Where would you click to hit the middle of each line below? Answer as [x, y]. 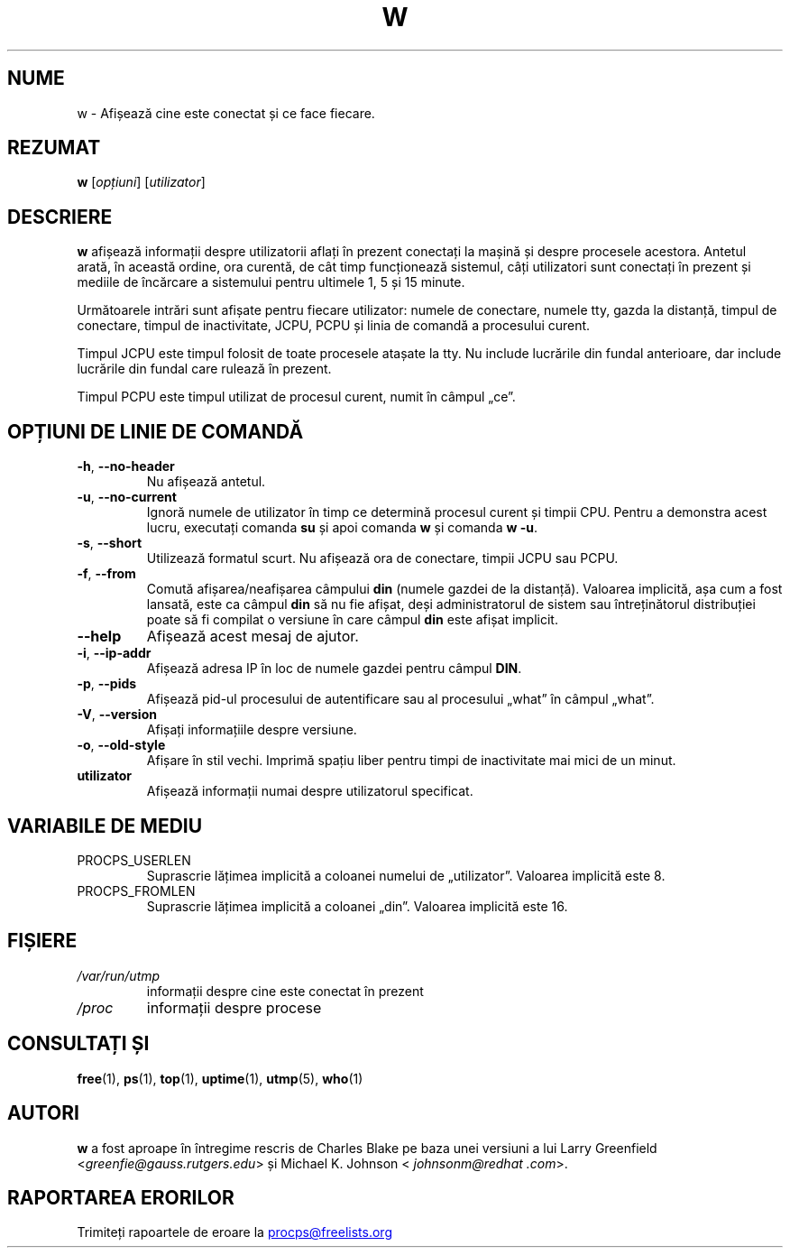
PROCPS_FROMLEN [136, 890]
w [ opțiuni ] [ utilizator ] [141, 182]
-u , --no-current [127, 497]
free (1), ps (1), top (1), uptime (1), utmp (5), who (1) [220, 1078]
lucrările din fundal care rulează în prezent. [204, 369]
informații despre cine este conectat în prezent [285, 991]
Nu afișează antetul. [206, 482]
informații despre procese [234, 1007]
